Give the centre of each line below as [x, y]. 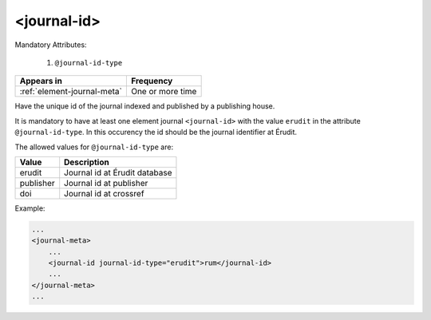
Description [87, 162]
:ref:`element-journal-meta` [71, 92]
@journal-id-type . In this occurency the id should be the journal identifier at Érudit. [156, 132]
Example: [30, 208]
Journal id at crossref [104, 193]
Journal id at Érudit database [118, 172]
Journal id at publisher [106, 183]
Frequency [152, 81]
